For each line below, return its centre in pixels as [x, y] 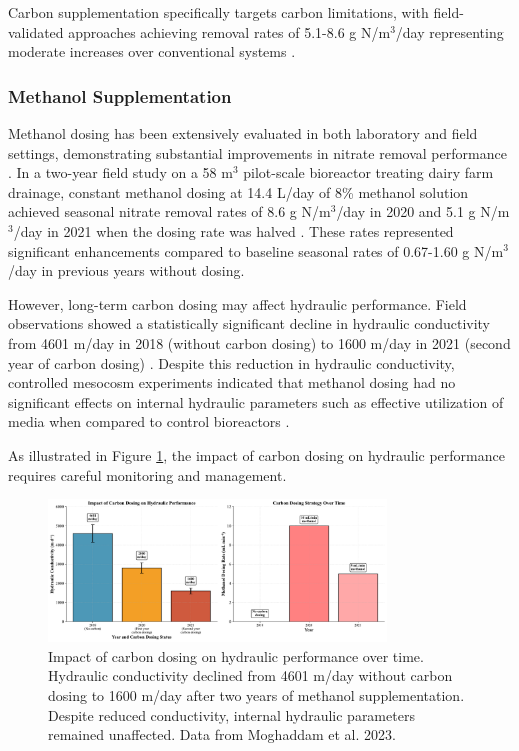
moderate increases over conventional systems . [152, 51]
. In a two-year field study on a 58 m [120, 172]
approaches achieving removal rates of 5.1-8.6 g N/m [229, 31]
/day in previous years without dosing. [126, 270]
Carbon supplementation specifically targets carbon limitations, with [218, 12]
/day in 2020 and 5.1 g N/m [423, 211]
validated [36, 31]
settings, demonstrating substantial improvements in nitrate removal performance [257, 152]
